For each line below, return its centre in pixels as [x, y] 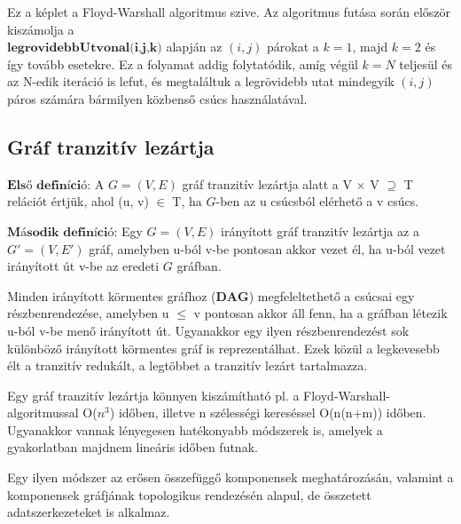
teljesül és [426, 64]
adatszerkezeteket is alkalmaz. [89, 512]
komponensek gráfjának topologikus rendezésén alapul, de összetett [189, 494]
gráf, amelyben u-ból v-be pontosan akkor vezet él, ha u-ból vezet [267, 248]
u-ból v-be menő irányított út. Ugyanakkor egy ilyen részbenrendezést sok [208, 330]
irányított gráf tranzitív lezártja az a [320, 230]
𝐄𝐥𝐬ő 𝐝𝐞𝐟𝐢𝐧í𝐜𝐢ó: [49, 185]
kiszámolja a [41, 29]
